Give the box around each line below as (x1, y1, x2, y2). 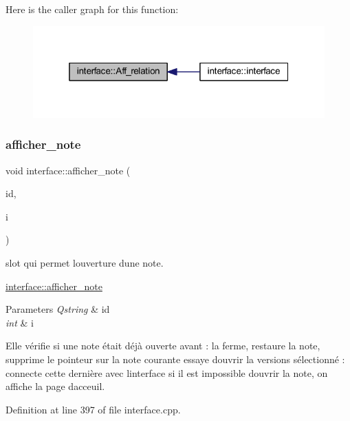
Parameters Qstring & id (6, 302, 110, 316)
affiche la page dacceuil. (6, 379, 105, 393)
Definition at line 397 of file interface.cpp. (6, 402, 181, 416)
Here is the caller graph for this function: (6, 2, 179, 16)
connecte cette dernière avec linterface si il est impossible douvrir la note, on (6, 365, 328, 380)
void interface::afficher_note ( (6, 163, 131, 177)
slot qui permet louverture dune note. (6, 256, 164, 270)
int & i (6, 315, 34, 329)
